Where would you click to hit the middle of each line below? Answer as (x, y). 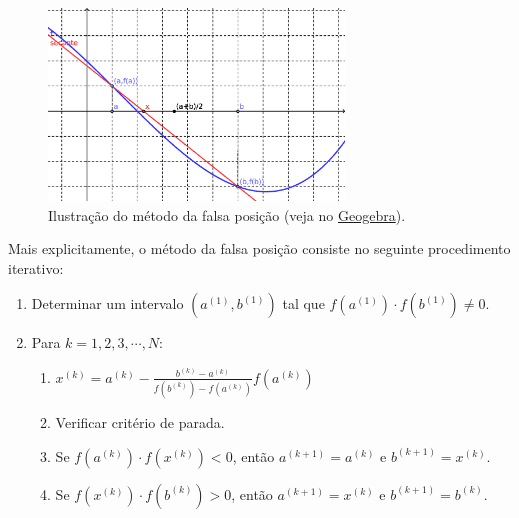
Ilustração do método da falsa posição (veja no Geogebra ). (227, 214)
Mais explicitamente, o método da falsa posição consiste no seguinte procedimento (259, 248)
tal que (303, 303)
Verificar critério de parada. (140, 422)
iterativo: (36, 267)
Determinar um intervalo (107, 303)
